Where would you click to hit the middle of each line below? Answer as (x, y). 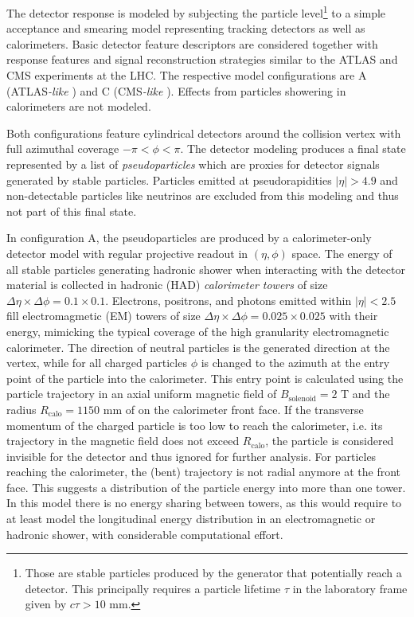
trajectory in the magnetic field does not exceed (123, 441)
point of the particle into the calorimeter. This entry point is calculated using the (205, 378)
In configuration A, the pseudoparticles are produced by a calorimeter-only (189, 238)
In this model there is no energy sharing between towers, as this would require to (204, 503)
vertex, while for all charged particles (97, 363)
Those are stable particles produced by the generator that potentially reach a (213, 573)
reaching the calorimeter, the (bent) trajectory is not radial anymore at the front (204, 472)
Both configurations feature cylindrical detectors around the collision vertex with (204, 133)
